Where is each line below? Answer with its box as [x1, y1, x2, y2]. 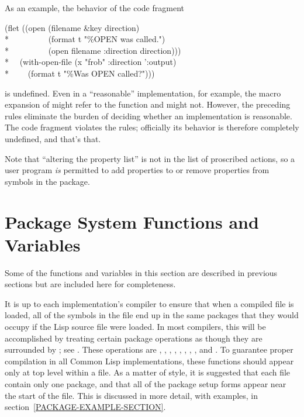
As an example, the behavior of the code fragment [5, 2, 184, 13]
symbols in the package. [5, 175, 90, 187]
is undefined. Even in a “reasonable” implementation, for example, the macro [5, 87, 281, 99]
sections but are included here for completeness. [5, 278, 176, 290]
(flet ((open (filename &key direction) [5, 21, 140, 33]
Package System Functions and [5, 209, 259, 233]
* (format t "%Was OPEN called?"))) [5, 67, 155, 79]
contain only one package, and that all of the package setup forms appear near [5, 377, 286, 390]
